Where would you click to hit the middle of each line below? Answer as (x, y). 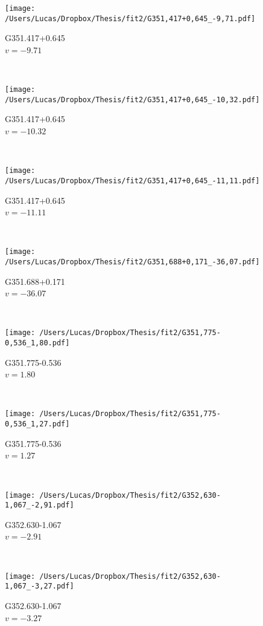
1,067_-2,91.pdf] (40, 505)
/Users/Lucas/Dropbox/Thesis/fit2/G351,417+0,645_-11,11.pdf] (132, 181)
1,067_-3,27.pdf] (40, 586)
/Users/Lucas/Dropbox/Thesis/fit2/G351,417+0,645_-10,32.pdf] (132, 99)
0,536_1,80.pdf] (37, 343)
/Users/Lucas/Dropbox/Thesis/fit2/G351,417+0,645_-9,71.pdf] (130, 18)
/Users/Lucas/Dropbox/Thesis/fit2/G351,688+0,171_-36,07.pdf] (132, 262)
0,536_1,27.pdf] (37, 424)
